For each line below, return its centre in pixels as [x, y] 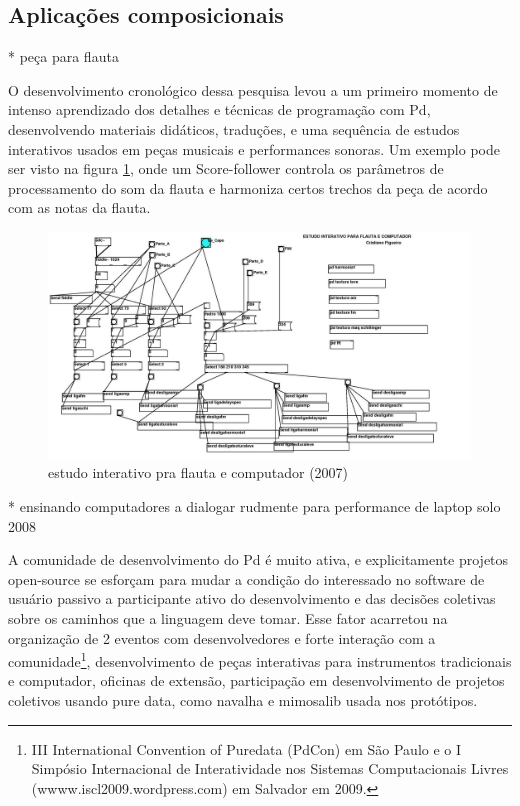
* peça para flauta [63, 56]
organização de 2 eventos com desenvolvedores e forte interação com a [222, 637]
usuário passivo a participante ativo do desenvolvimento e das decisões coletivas [252, 598]
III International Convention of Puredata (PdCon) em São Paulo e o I [246, 748]
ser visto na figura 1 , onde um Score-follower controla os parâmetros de [226, 168]
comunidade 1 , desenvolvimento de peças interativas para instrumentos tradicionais [260, 659]
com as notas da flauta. [79, 207]
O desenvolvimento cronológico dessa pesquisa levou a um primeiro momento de [253, 89]
